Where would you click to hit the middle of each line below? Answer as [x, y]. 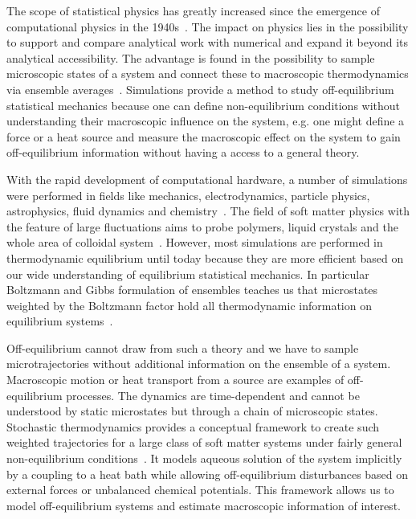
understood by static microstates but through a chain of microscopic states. [192, 411]
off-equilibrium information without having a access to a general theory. [183, 152]
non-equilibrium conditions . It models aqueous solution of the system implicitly [204, 458]
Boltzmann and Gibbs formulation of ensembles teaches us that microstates [192, 290]
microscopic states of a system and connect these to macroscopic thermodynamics [208, 74]
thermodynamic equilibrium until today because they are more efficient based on [205, 257]
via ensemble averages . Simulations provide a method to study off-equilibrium [200, 89]
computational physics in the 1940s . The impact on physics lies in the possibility [208, 26]
